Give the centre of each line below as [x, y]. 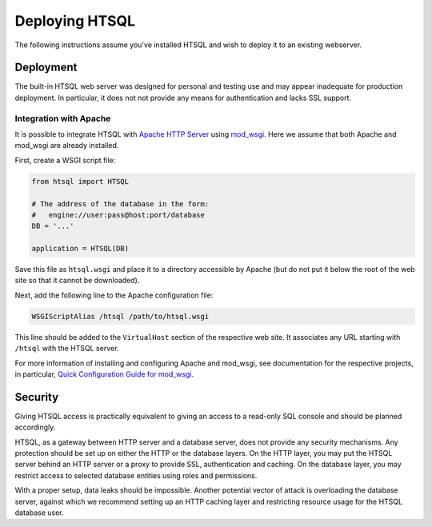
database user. [39, 513]
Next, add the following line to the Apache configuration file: [114, 295]
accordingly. [35, 427]
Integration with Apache [63, 118]
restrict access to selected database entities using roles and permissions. [136, 475]
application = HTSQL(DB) [80, 249]
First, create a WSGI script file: [65, 160]
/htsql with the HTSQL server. [67, 349]
